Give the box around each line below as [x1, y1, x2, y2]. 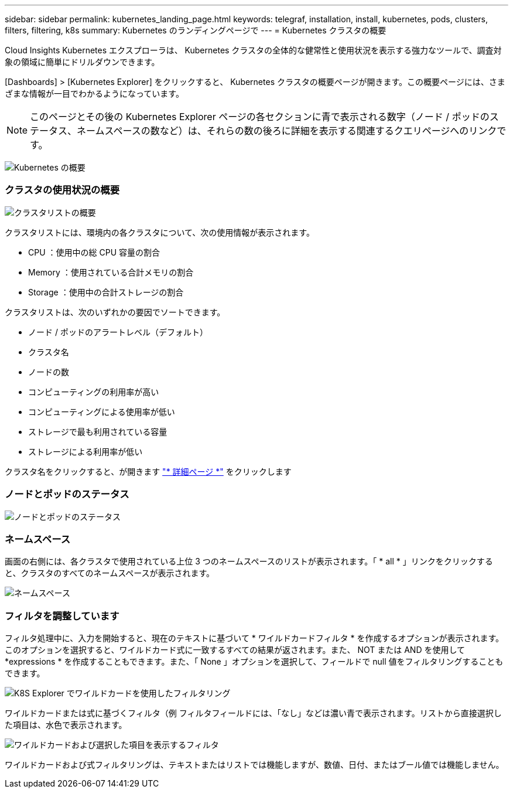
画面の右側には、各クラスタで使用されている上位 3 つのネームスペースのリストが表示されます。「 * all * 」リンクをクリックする [5, 556, 493, 567]
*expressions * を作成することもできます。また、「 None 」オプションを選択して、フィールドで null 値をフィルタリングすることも [5, 656, 504, 666]
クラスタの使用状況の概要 [5, 184, 119, 196]
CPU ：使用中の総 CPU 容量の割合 [28, 247, 160, 257]
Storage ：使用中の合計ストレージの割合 [28, 287, 184, 297]
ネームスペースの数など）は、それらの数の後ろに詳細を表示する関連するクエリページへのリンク [77, 125, 497, 137]
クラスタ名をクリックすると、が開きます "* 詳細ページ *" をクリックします [5, 466, 292, 477]
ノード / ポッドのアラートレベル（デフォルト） [28, 326, 208, 337]
